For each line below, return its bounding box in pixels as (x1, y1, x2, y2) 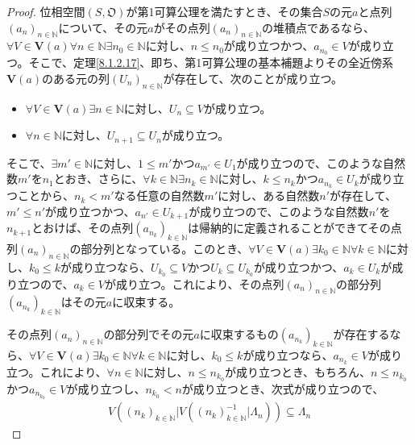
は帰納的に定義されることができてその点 (188, 219, 402, 236)
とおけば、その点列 (31, 219, 134, 236)
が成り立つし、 (66, 380, 146, 397)
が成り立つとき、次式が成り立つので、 (181, 380, 384, 397)
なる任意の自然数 (114, 187, 205, 204)
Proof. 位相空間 (6, 3, 85, 19)
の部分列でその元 (103, 326, 194, 343)
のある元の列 (42, 69, 110, 86)
